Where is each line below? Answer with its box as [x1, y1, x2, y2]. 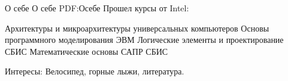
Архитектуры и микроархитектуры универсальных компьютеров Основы [5, 21, 269, 34]
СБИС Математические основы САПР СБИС [5, 45, 168, 57]
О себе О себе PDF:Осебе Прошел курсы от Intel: [5, 2, 189, 14]
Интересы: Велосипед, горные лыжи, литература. [5, 65, 184, 77]
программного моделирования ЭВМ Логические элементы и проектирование [5, 33, 284, 46]
